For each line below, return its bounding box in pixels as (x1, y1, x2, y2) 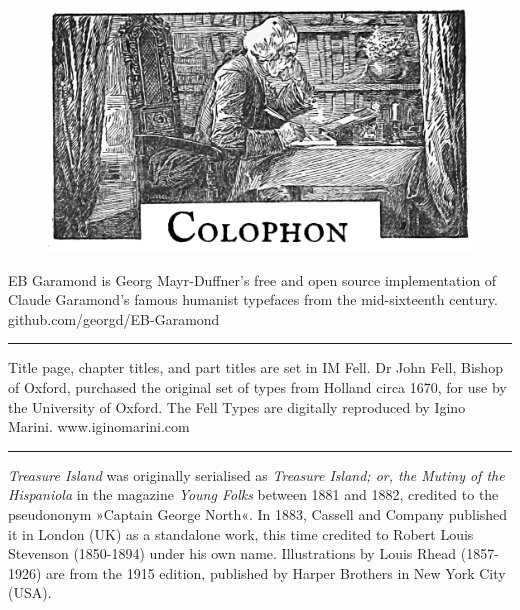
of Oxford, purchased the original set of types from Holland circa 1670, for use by (8, 377, 507, 398)
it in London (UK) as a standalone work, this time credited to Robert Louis (8, 523, 474, 544)
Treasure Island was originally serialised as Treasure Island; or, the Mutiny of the (8, 464, 505, 485)
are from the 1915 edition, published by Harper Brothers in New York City (46, 562, 506, 583)
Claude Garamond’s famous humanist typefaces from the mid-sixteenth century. (8, 289, 498, 310)
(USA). (8, 582, 52, 603)
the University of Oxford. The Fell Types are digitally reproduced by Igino (8, 396, 466, 417)
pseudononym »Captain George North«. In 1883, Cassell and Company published (8, 504, 508, 524)
